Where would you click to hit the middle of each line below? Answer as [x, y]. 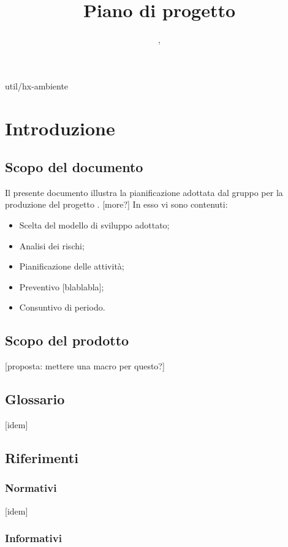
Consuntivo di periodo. [62, 307]
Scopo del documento [74, 167]
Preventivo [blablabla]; [62, 286]
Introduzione [60, 128]
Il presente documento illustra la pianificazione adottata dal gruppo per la [144, 192]
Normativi [31, 488]
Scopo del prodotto [67, 340]
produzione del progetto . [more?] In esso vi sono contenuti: [116, 204]
